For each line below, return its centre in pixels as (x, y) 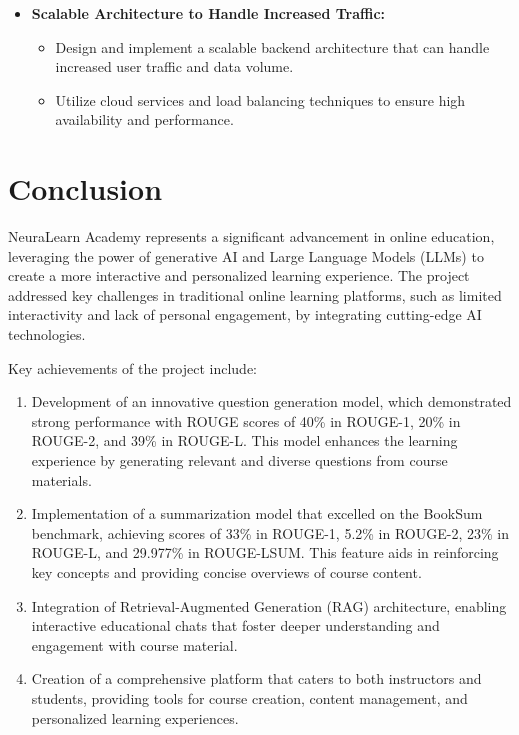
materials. (61, 479)
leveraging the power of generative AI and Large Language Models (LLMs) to (246, 255)
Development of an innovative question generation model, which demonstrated (271, 401)
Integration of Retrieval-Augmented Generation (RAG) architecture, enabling (269, 605)
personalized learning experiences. (135, 717)
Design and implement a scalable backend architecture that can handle (272, 46)
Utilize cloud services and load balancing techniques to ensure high (260, 99)
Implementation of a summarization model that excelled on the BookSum (257, 513)
